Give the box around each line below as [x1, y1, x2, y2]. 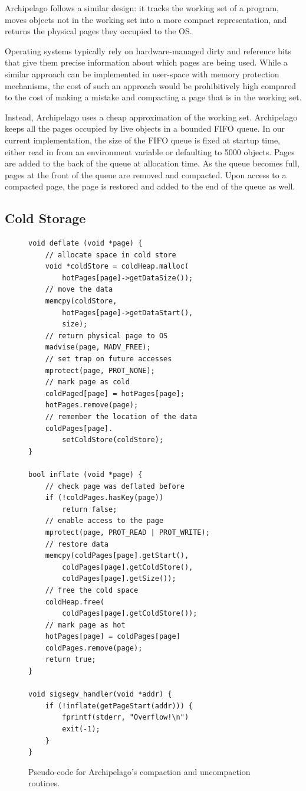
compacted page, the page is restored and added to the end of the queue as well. [5, 180, 295, 192]
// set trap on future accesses [45, 355, 172, 364]
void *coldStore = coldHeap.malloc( [45, 262, 189, 271]
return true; [45, 655, 96, 664]
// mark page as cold [45, 378, 130, 387]
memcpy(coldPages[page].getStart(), [45, 551, 189, 560]
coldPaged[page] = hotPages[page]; [45, 389, 185, 398]
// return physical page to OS [45, 331, 168, 340]
